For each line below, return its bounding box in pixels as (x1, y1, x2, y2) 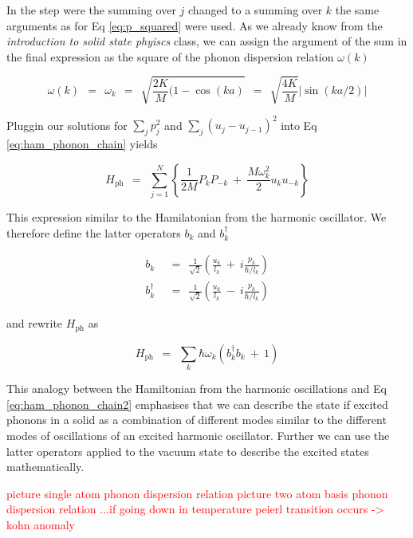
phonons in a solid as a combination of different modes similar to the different (6, 411, 387, 428)
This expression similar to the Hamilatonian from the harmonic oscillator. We (6, 209, 387, 226)
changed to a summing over (188, 2, 323, 18)
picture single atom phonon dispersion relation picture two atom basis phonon (6, 485, 388, 501)
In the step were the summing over (6, 2, 176, 18)
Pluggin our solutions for (6, 116, 128, 133)
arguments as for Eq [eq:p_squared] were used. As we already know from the (6, 17, 383, 33)
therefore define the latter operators (6, 224, 181, 241)
